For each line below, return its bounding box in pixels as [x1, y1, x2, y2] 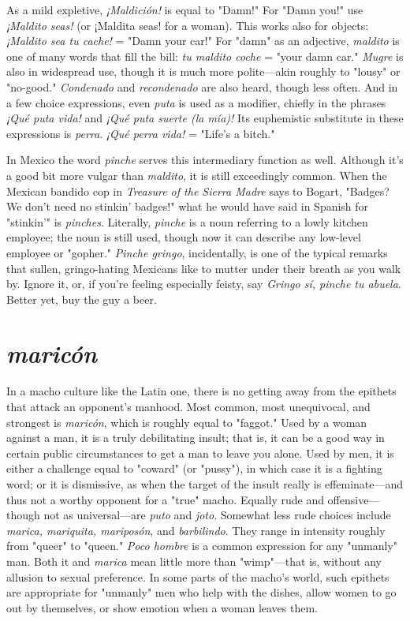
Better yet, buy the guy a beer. [6, 290, 157, 307]
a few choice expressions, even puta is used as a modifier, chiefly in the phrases [6, 94, 386, 110]
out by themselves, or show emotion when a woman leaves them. [6, 599, 318, 615]
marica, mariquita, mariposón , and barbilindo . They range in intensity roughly [6, 522, 386, 538]
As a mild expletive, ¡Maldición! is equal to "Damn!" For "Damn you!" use [6, 2, 363, 17]
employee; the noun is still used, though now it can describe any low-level [6, 229, 361, 245]
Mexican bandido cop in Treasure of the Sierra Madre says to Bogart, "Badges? [6, 182, 389, 199]
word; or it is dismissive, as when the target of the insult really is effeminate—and [6, 475, 404, 492]
